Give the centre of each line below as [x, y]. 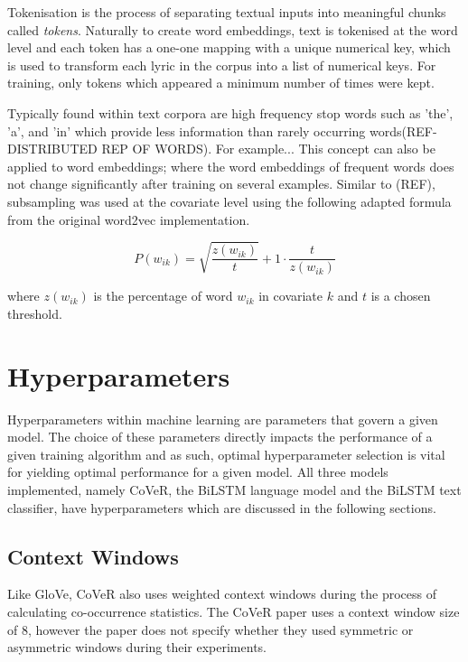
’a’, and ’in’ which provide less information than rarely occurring [187, 131]
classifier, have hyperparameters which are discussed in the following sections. [222, 507]
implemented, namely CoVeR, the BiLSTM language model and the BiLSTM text [234, 490]
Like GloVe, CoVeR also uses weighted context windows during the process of [222, 594]
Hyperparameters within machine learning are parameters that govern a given [223, 419]
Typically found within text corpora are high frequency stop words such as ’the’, [230, 112]
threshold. [35, 313]
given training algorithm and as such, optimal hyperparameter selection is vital [226, 454]
